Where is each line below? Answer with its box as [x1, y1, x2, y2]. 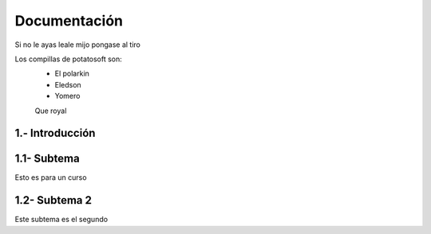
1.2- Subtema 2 [14, 193, 92, 207]
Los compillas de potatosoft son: [14, 54, 123, 64]
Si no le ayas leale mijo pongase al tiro [14, 40, 141, 49]
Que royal [34, 106, 67, 115]
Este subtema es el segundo [14, 215, 108, 224]
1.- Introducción [14, 127, 96, 140]
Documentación [14, 12, 124, 29]
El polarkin [54, 68, 89, 79]
